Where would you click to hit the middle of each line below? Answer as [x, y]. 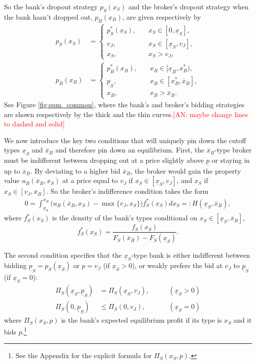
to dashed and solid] [34, 124]
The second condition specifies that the [63, 255]
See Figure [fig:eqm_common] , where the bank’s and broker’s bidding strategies [124, 105]
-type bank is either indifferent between [191, 255]
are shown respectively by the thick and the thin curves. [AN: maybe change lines [126, 114]
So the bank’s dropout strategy [51, 6]
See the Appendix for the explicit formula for [84, 355]
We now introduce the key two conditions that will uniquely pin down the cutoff [125, 140]
